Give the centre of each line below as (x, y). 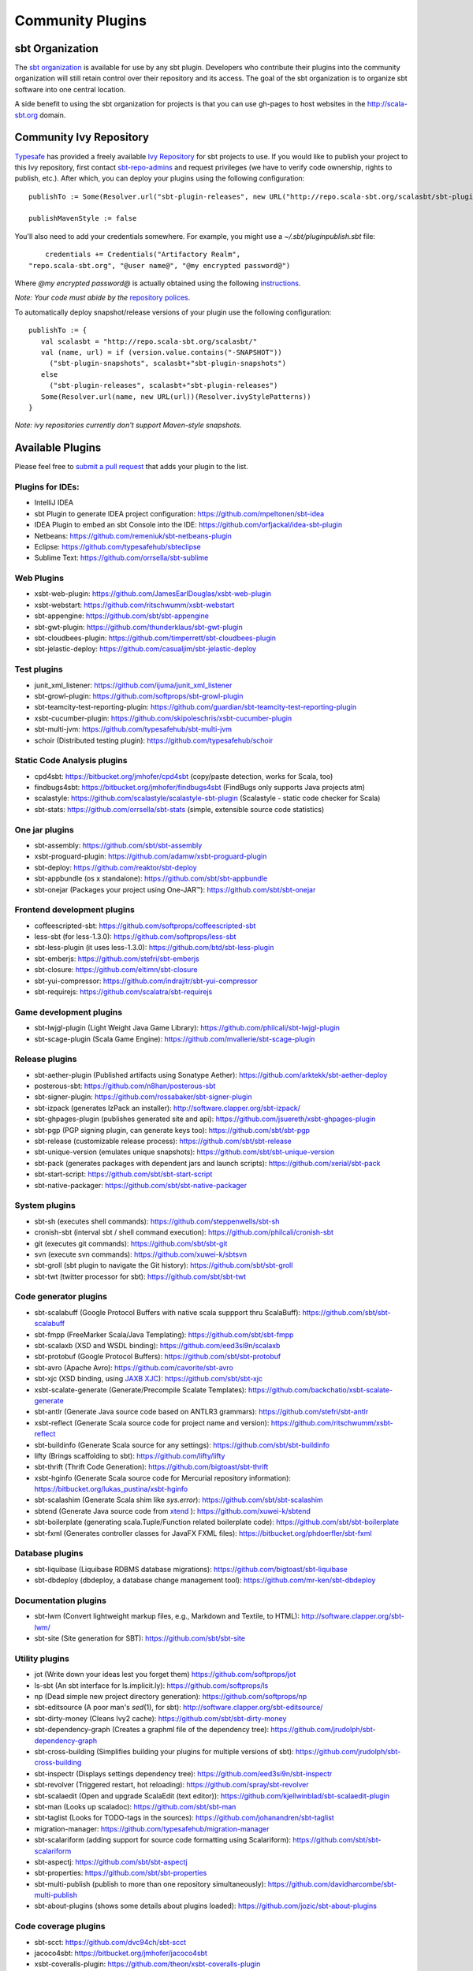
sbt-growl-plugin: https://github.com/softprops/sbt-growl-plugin (139, 696)
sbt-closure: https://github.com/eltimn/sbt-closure (116, 970)
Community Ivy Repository (82, 138)
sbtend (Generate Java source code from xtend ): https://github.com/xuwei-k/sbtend (173, 1511)
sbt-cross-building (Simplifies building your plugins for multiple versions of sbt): (164, 1751)
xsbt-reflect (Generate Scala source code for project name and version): (152, 1422)
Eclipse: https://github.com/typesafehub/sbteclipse (117, 546)
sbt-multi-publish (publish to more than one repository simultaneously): (150, 1883)
